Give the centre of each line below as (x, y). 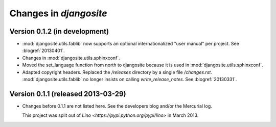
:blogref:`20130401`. (43, 50)
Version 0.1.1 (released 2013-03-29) (68, 94)
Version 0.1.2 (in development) (59, 31)
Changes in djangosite (58, 13)
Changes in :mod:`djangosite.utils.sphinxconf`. (71, 58)
